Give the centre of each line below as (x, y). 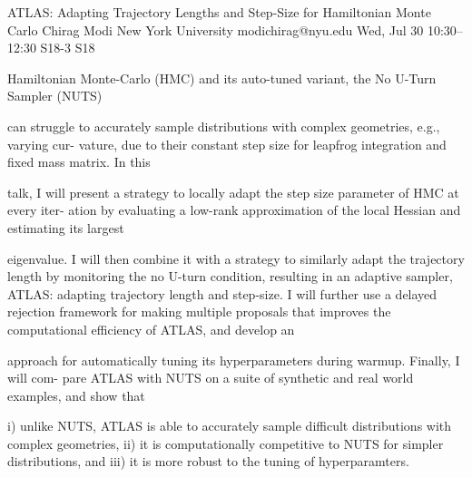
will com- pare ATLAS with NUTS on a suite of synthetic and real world (211, 378)
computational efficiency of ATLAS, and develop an (151, 329)
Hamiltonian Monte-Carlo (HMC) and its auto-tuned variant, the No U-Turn (222, 78)
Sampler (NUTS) (55, 96)
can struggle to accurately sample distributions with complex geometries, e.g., (224, 126)
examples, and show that (76, 395)
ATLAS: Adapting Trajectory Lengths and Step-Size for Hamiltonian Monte (219, 12)
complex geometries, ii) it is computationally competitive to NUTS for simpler (226, 443)
